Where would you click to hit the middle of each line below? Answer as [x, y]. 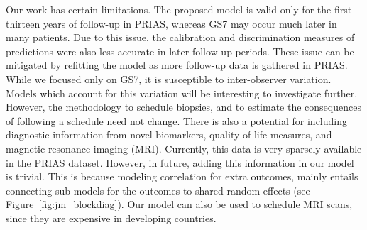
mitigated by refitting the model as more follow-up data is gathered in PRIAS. [177, 65]
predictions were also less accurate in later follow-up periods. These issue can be [180, 51]
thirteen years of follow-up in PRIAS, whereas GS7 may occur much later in [171, 23]
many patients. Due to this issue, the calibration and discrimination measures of [180, 37]
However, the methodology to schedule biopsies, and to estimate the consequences [183, 107]
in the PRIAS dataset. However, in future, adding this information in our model [180, 162]
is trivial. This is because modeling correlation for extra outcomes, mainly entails [182, 176]
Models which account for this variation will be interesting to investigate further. [182, 93]
